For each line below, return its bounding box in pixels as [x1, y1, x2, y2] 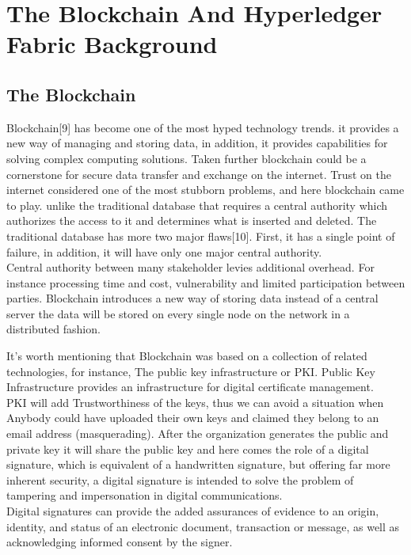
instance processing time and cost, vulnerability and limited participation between [6, 274, 405, 291]
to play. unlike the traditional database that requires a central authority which [6, 196, 388, 213]
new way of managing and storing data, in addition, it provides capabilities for [6, 135, 388, 151]
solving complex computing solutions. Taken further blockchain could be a [6, 150, 367, 166]
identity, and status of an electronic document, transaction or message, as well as [6, 518, 400, 534]
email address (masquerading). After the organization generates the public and [6, 425, 389, 442]
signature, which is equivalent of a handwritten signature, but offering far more [6, 456, 390, 473]
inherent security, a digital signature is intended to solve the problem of [6, 471, 354, 488]
